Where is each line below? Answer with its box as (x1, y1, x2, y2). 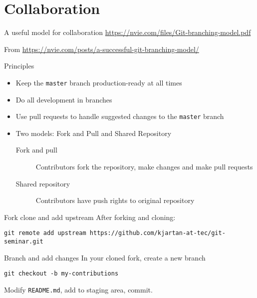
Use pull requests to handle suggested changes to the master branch (15, 111, 224, 121)
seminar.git (4, 238, 43, 245)
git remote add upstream (4, 229, 86, 237)
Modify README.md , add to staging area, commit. (4, 284, 153, 294)
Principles (4, 60, 34, 71)
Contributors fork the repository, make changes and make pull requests (35, 161, 253, 171)
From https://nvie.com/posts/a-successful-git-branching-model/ (4, 43, 199, 54)
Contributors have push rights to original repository (35, 195, 195, 205)
